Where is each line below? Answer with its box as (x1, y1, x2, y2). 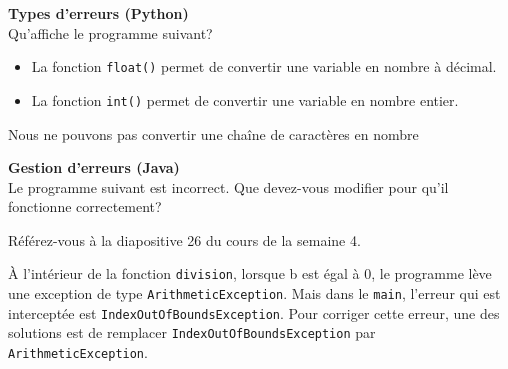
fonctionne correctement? (8, 196, 162, 217)
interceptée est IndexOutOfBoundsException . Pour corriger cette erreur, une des (8, 302, 500, 323)
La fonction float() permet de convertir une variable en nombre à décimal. (31, 56, 497, 77)
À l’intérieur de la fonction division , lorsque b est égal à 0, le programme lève (8, 263, 492, 284)
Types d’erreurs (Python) (8, 3, 189, 23)
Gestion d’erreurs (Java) (8, 157, 180, 178)
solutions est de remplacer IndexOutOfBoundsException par (8, 322, 376, 343)
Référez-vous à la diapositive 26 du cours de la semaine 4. (8, 229, 361, 250)
